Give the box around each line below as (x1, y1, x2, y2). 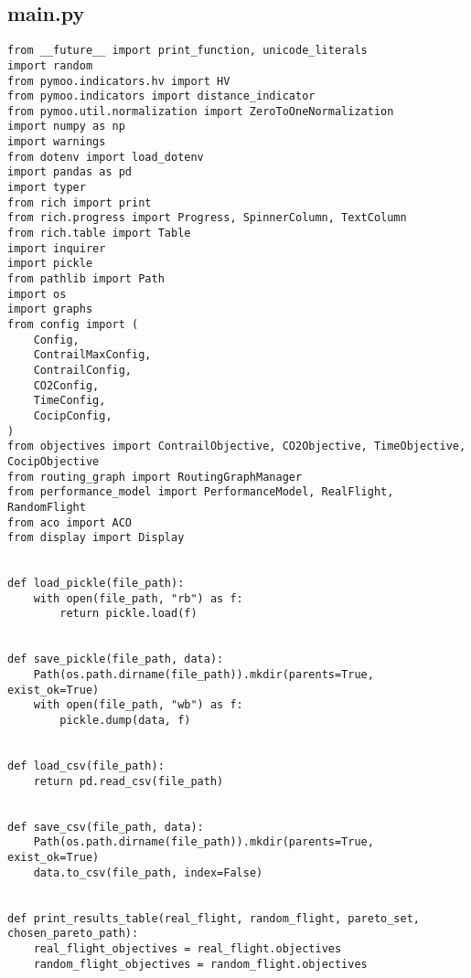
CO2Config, (33, 378, 100, 392)
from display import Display (7, 531, 185, 545)
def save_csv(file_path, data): (7, 820, 204, 834)
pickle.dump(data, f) (59, 714, 191, 728)
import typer (7, 181, 86, 195)
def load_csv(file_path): (7, 760, 165, 773)
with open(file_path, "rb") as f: (33, 591, 243, 605)
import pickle (7, 257, 93, 271)
